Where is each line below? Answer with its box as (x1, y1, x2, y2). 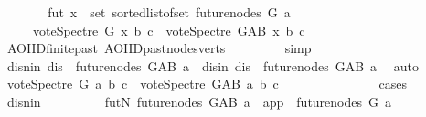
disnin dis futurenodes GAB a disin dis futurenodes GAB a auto (6, 56, 419, 75)
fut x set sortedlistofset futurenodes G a (48, 3, 291, 21)
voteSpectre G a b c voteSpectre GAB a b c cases (6, 74, 407, 93)
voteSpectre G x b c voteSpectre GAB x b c (32, 20, 305, 39)
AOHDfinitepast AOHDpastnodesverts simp (6, 38, 312, 58)
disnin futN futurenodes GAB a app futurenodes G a (6, 91, 391, 111)
